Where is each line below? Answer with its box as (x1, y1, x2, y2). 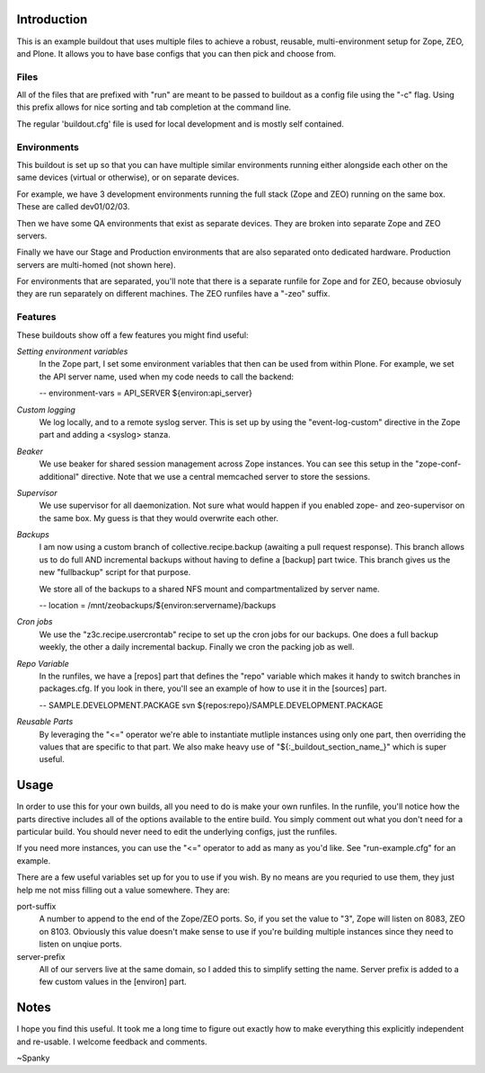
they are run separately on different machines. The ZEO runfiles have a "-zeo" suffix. (16, 288, 331, 299)
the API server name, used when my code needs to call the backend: (39, 371, 295, 382)
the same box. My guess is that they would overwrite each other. (39, 512, 278, 523)
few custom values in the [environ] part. (39, 976, 188, 988)
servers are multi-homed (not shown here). (16, 259, 176, 270)
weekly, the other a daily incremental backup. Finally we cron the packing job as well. (39, 642, 355, 652)
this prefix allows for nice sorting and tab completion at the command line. (16, 102, 292, 112)
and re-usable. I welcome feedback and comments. (16, 1036, 207, 1047)
